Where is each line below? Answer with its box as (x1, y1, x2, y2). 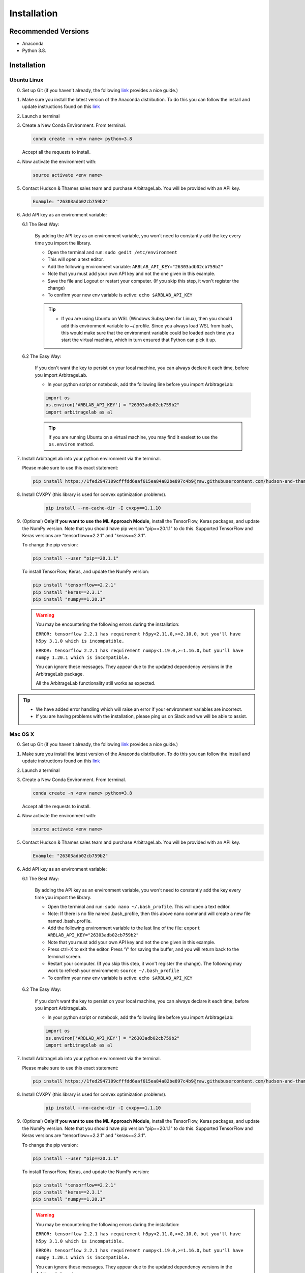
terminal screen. (47, 953, 82, 959)
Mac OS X (9, 731, 35, 738)
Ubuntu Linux (9, 76, 44, 84)
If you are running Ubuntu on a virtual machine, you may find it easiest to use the (48, 434, 218, 440)
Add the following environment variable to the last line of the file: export (47, 925, 200, 931)
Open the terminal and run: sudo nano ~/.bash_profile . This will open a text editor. (47, 903, 231, 909)
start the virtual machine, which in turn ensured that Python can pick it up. (61, 337, 217, 343)
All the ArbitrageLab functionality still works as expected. (36, 680, 156, 686)
